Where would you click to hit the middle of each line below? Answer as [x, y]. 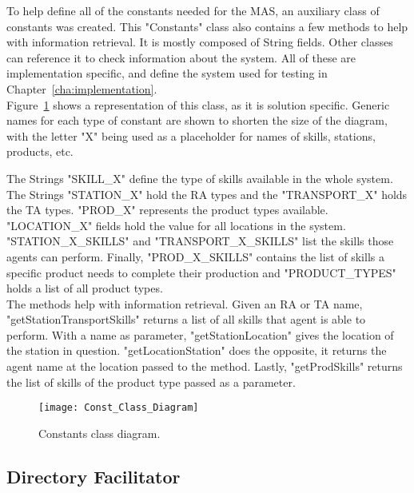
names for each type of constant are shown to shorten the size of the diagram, [197, 120]
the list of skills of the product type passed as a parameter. [151, 382]
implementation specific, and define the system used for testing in [167, 73]
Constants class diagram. [100, 433]
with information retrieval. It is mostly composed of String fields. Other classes [200, 42]
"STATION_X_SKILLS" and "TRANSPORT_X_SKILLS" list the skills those [200, 241]
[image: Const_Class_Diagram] [119, 408]
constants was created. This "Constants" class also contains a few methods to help [207, 26]
